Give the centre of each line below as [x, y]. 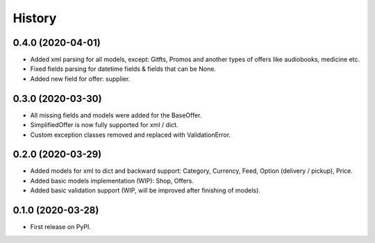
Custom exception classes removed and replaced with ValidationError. [131, 135]
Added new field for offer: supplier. [80, 78]
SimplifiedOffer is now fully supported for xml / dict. [104, 125]
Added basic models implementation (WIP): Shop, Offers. [112, 181]
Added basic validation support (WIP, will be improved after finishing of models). [145, 190]
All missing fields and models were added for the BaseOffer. [116, 115]
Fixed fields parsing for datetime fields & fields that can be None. [123, 69]
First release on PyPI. [61, 227]
